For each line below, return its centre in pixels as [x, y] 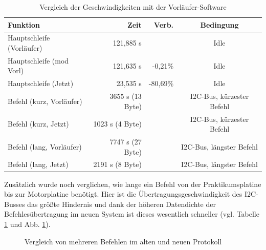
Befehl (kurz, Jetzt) [38, 124]
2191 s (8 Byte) [117, 164]
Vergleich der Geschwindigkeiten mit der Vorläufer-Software [133, 7]
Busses [15, 204]
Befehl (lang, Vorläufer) [45, 146]
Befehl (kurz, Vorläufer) [45, 101]
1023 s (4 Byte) [117, 124]
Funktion [24, 24]
